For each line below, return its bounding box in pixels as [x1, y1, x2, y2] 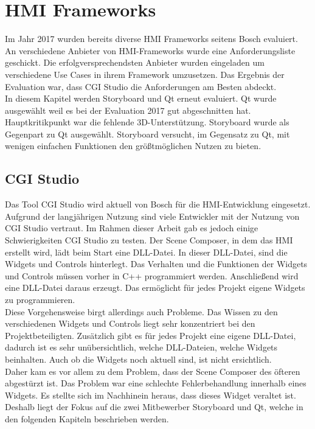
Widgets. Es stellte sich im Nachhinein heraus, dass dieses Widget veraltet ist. [5, 388, 296, 401]
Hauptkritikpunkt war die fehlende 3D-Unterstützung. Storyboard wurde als [5, 116, 289, 128]
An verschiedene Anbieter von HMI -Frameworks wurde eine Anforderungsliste [5, 44, 296, 57]
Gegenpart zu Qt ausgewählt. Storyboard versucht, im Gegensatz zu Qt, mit [5, 127, 290, 140]
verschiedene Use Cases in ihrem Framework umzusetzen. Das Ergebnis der [5, 68, 285, 80]
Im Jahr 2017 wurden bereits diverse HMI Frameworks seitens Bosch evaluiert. [5, 32, 298, 45]
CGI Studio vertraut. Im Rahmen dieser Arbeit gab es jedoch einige [5, 221, 258, 234]
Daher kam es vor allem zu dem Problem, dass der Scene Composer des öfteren [5, 364, 300, 377]
